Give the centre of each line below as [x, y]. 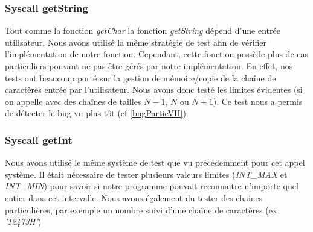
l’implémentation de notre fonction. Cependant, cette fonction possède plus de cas [157, 54]
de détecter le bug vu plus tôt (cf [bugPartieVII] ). [97, 113]
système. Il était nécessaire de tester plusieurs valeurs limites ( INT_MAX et [146, 174]
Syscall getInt [39, 140]
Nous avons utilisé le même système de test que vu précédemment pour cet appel [155, 162]
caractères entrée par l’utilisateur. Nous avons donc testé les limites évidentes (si [154, 89]
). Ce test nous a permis [258, 101]
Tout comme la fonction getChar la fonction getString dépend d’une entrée [143, 30]
